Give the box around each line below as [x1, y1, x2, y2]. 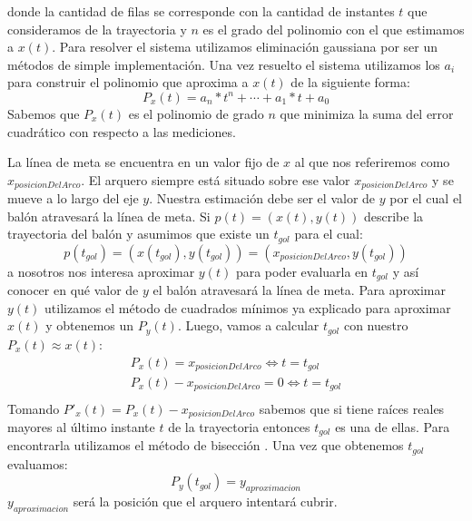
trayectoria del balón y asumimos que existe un [7, 224, 270, 243]
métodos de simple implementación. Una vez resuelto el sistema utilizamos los [7, 54, 440, 74]
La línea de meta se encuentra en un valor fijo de [7, 152, 280, 172]
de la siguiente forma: [290, 73, 410, 92]
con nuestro [343, 316, 408, 335]
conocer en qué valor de [7, 280, 139, 300]
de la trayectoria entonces [168, 417, 310, 436]
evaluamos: [7, 454, 68, 473]
